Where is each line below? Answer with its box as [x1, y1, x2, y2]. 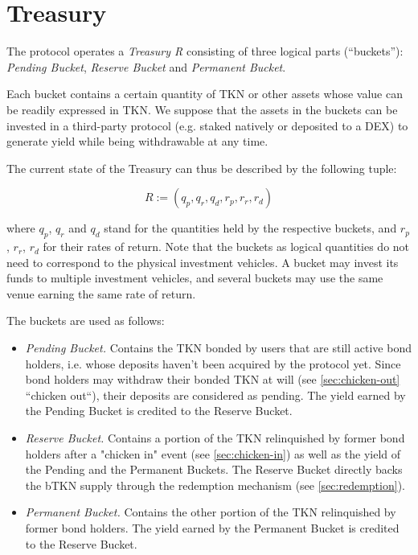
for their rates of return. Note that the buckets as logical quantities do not [43, 238, 410, 255]
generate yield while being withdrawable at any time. [6, 133, 268, 150]
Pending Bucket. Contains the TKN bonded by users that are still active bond [25, 339, 412, 356]
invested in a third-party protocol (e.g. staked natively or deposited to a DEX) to [6, 117, 408, 134]
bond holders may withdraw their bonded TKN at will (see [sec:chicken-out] [25, 371, 400, 388]
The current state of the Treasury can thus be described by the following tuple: [6, 159, 397, 176]
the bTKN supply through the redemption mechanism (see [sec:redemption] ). [25, 476, 405, 493]
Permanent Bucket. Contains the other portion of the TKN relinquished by [25, 504, 396, 520]
